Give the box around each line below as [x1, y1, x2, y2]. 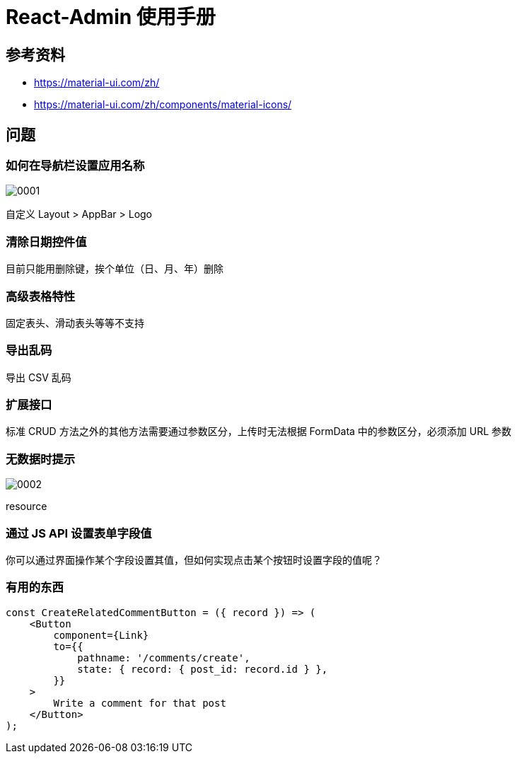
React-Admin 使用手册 [6, 5, 216, 29]
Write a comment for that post [53, 697, 226, 709]
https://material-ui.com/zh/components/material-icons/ [34, 98, 292, 111]
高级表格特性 [6, 289, 76, 303]
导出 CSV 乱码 [6, 371, 71, 383]
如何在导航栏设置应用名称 [6, 158, 145, 173]
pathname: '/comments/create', [77, 651, 250, 664]
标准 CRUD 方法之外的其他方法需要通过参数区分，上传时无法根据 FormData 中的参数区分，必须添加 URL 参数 [6, 425, 512, 438]
